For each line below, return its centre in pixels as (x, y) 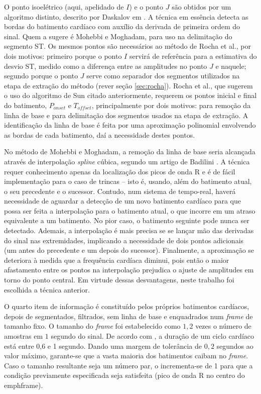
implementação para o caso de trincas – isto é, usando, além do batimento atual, (128, 181)
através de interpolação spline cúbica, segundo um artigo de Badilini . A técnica (127, 161)
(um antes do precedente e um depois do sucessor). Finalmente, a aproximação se (129, 250)
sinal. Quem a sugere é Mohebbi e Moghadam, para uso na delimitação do (118, 36)
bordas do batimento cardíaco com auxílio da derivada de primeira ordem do (122, 26)
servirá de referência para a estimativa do (193, 56)
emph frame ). (24, 385)
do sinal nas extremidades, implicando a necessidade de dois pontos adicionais (124, 240)
